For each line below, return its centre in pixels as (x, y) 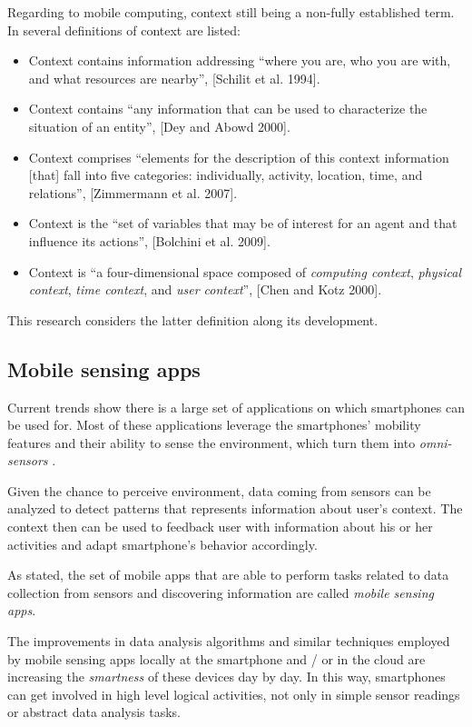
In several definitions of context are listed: (124, 30)
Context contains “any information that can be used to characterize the (228, 109)
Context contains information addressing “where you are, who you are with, (240, 60)
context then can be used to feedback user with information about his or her (220, 527)
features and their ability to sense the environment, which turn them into (211, 442)
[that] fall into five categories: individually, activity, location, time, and (226, 175)
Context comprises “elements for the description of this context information (239, 157)
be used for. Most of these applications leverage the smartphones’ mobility (214, 425)
